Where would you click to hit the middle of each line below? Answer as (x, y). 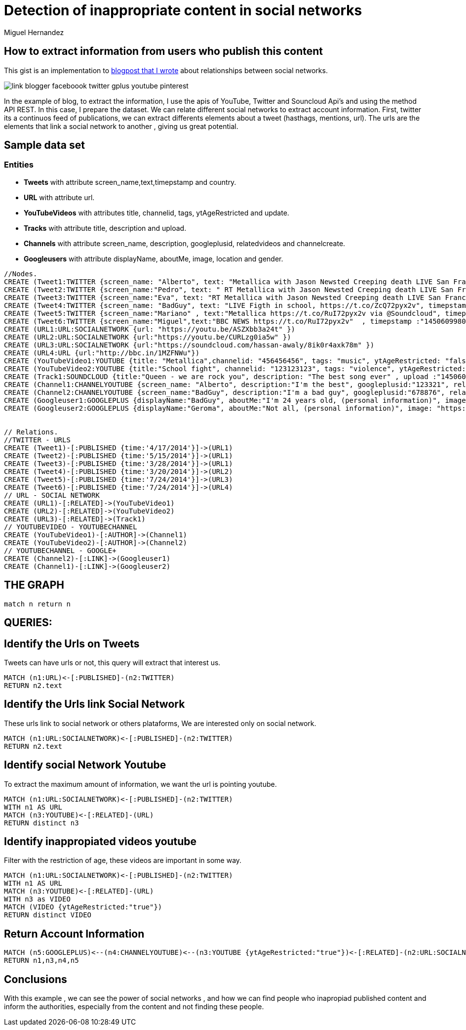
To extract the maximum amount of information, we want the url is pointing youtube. (140, 784)
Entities (19, 165)
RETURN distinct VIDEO (48, 915)
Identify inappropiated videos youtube (100, 842)
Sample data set (44, 145)
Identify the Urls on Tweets (72, 644)
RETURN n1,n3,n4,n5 (41, 961)
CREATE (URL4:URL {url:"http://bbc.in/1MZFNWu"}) (102, 353)
